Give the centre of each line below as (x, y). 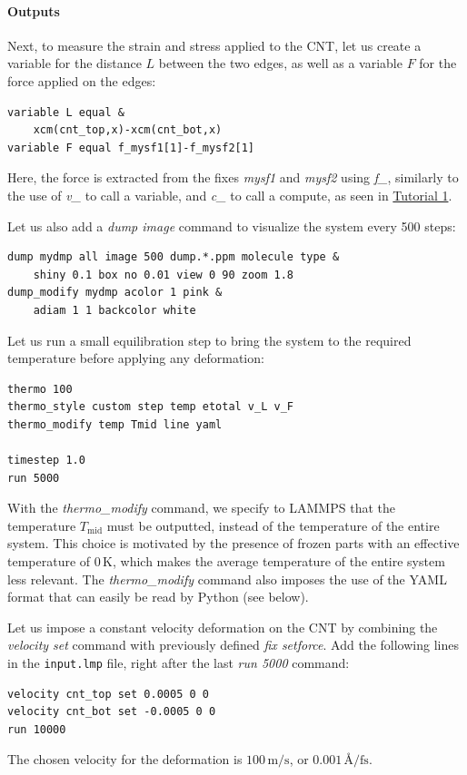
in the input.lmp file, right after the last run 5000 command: (179, 663)
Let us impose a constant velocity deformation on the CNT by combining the (223, 627)
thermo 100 (40, 389)
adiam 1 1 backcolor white (114, 310)
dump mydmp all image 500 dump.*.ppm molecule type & (174, 257)
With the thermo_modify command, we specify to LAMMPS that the (201, 508)
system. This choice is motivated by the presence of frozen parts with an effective (233, 543)
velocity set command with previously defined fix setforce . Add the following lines (233, 645)
